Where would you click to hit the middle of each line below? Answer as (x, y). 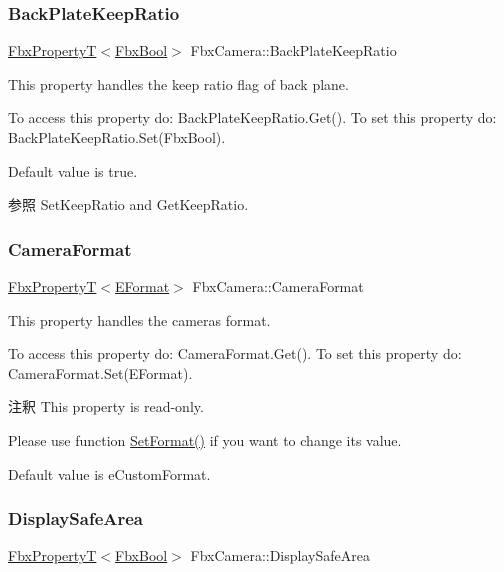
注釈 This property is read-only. (106, 406)
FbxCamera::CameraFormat (278, 286)
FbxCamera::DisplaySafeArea (280, 555)
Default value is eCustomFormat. (109, 473)
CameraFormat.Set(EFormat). (100, 372)
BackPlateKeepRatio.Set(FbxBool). (117, 137)
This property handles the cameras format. (139, 319)
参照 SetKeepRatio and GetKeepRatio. (128, 204)
